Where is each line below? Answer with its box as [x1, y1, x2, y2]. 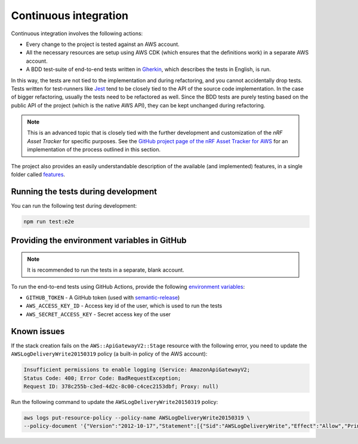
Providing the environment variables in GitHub [11, 236, 187, 246]
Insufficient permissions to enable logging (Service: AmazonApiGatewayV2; [23, 366, 251, 373]
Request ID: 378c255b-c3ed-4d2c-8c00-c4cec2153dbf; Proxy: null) [23, 383, 219, 390]
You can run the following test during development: [11, 202, 137, 209]
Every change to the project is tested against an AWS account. [26, 41, 180, 48]
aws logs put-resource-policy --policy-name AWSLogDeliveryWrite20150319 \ [23, 414, 251, 421]
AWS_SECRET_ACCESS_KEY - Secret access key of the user [26, 310, 171, 317]
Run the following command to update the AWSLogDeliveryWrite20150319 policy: [11, 398, 218, 405]
